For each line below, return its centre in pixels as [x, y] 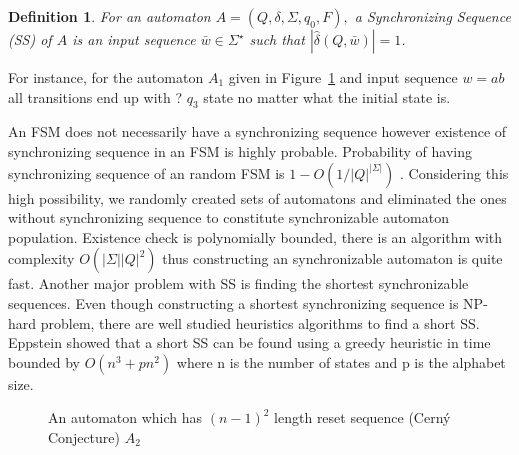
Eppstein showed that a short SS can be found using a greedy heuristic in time [249, 342]
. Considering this [454, 172]
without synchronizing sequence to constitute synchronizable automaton [229, 217]
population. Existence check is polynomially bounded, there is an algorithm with [255, 236]
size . [21, 383]
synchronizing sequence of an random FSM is [146, 172]
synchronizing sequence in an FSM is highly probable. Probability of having [240, 150]
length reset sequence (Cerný [362, 417]
